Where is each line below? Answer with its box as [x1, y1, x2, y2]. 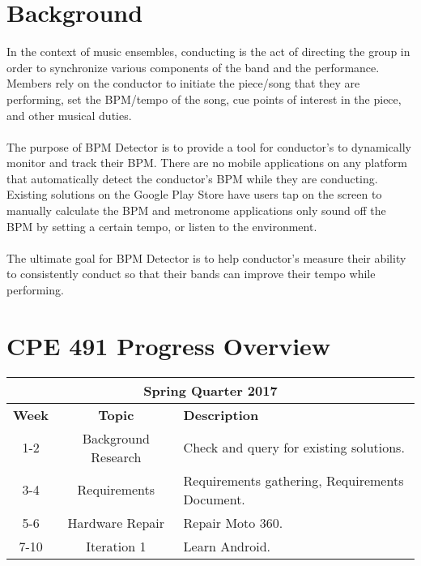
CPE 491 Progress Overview [6, 328, 331, 362]
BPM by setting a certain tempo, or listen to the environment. [6, 217, 317, 234]
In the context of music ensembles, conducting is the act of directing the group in [6, 43, 410, 60]
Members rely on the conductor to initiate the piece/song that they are [6, 75, 360, 92]
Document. [183, 489, 245, 508]
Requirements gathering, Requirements [183, 470, 404, 490]
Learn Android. [183, 536, 271, 555]
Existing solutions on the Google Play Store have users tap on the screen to [6, 186, 382, 203]
